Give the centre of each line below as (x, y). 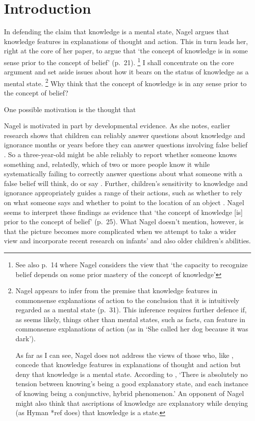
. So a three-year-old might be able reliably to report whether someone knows (120, 154)
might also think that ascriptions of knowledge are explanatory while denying (132, 403)
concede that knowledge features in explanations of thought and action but (128, 364)
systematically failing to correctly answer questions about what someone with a (123, 174)
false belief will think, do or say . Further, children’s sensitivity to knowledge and (126, 183)
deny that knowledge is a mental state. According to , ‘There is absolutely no (132, 374)
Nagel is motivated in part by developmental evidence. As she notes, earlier (117, 126)
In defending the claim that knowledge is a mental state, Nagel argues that (117, 32)
